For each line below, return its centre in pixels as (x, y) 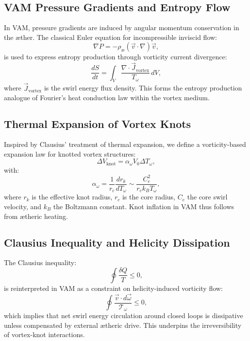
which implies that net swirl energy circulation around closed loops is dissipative (124, 315)
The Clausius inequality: (40, 262)
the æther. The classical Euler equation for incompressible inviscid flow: (111, 37)
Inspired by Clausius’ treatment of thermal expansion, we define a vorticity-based (125, 144)
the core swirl (207, 197)
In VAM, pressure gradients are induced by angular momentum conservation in (122, 27)
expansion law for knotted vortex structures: (70, 153)
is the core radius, (149, 197)
